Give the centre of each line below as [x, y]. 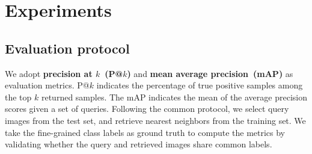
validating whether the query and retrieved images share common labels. [139, 144]
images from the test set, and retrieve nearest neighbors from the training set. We [155, 120]
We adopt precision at [49, 73]
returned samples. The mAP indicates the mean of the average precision [174, 97]
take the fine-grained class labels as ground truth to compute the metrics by [145, 132]
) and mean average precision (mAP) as [210, 73]
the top [18, 97]
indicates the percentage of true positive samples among [200, 85]
